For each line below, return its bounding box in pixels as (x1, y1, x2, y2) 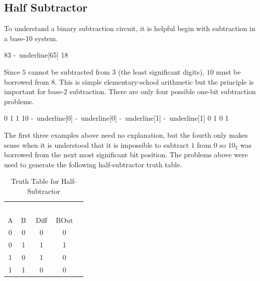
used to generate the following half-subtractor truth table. (4, 159, 182, 169)
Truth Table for (11, 176, 59, 186)
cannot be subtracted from (28, 66, 110, 77)
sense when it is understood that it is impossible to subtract (4, 139, 189, 150)
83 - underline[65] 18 (4, 50, 68, 60)
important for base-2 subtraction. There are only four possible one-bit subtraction (4, 86, 256, 97)
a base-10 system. (4, 33, 58, 43)
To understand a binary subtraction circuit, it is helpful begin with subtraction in (4, 23, 255, 34)
